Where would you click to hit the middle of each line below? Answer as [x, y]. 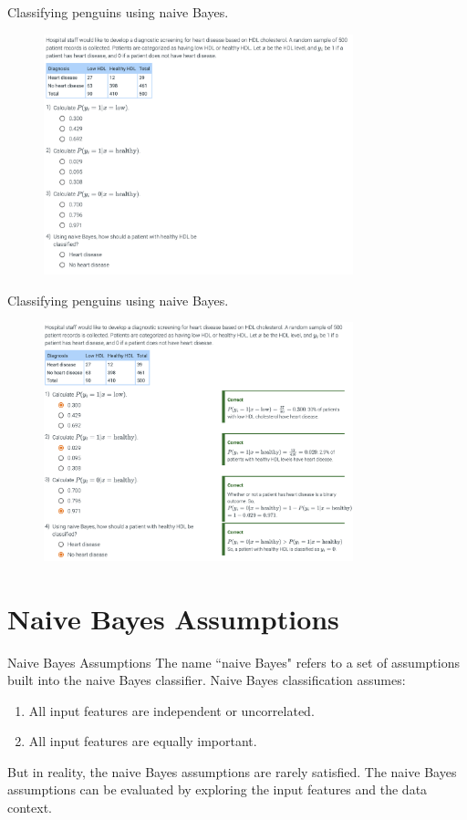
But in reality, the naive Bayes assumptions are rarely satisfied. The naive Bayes [232, 771]
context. [30, 808]
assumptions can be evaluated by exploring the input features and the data [218, 789]
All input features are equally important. [143, 741]
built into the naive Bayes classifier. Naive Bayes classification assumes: [207, 680]
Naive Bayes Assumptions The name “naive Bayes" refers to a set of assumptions [233, 662]
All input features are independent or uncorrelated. [171, 710]
